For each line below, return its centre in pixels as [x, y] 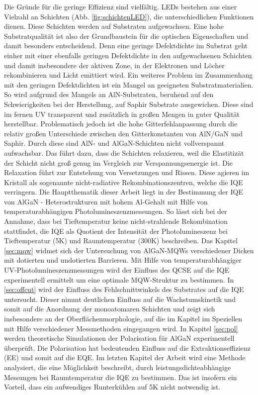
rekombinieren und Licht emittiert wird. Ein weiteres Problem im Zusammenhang [129, 75]
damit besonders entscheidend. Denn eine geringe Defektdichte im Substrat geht [126, 46]
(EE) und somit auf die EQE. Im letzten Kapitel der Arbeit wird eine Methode [125, 357]
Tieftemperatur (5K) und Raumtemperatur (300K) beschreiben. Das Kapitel [121, 241]
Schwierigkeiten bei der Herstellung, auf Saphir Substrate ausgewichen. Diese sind [129, 104]
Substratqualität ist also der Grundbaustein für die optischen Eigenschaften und [126, 36]
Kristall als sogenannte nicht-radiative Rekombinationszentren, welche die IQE [124, 182]
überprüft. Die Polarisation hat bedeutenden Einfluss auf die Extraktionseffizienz [127, 347]
